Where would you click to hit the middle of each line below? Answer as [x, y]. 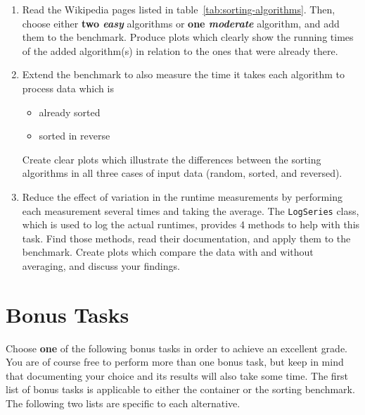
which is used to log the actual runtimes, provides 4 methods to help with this [191, 224]
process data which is [68, 88]
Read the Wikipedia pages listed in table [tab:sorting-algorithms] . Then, [179, 9]
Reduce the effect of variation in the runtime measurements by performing [182, 196]
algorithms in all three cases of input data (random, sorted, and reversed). [182, 173]
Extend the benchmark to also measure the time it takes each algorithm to [184, 74]
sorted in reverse [75, 136]
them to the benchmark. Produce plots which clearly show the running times [188, 37]
